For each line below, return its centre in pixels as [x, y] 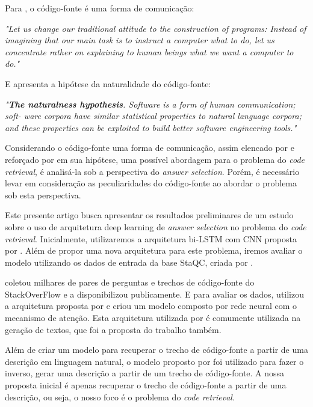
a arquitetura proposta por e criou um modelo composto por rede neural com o [151, 306]
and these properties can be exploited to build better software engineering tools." [151, 127]
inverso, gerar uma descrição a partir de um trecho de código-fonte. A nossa [145, 373]
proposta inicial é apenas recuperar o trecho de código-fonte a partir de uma [146, 385]
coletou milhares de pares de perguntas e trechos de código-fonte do [130, 282]
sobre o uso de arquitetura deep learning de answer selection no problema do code [156, 226]
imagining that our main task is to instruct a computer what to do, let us [140, 40]
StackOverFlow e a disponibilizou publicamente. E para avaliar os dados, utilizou [154, 294]
